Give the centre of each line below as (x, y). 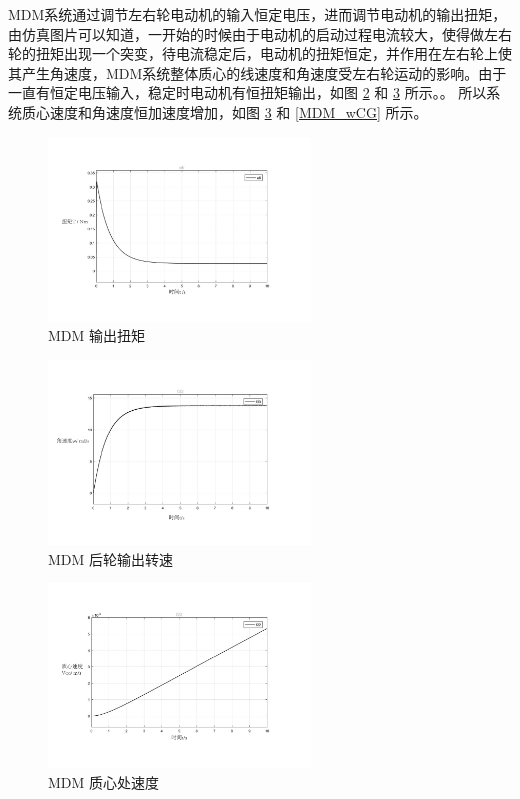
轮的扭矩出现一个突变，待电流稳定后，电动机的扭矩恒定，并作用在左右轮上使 (260, 53)
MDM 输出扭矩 (97, 335)
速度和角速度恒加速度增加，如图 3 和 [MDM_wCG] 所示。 (238, 111)
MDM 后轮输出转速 (111, 558)
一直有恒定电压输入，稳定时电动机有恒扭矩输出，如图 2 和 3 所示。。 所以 (247, 92)
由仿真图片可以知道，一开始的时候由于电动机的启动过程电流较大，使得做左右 (260, 33)
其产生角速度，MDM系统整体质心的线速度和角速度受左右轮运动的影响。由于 (257, 72)
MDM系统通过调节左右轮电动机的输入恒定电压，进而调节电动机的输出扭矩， (257, 14)
